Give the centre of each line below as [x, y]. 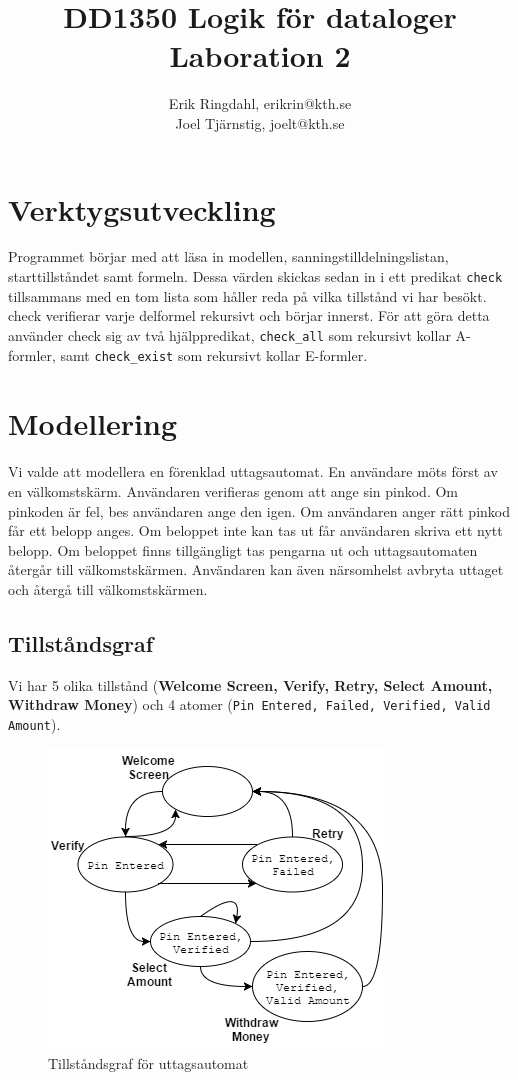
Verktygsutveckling [142, 208]
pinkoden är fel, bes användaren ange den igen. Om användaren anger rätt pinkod [259, 510]
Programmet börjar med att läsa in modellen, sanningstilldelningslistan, [228, 256]
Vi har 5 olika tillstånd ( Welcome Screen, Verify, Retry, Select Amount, [250, 684]
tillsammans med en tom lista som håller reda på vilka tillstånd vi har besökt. [247, 295]
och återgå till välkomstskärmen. [108, 588]
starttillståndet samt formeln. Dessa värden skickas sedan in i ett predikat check [255, 276]
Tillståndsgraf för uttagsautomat [148, 1063]
